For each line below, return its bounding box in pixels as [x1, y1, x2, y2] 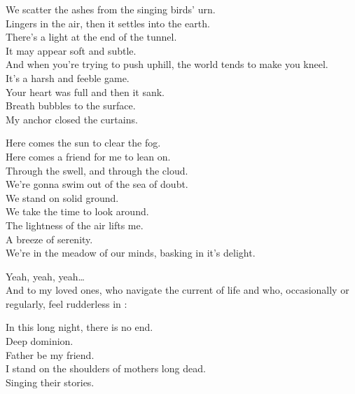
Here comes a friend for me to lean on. [6, 149, 171, 163]
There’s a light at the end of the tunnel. [6, 29, 177, 44]
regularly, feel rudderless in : [6, 296, 127, 311]
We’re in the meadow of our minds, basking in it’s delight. [6, 245, 256, 260]
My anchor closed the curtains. [6, 111, 138, 126]
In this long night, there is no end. [6, 320, 153, 334]
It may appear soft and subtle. [6, 43, 137, 57]
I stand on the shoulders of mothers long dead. [6, 361, 206, 376]
